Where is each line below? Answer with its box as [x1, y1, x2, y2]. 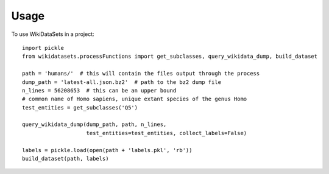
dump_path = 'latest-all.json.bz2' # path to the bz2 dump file [22, 78, 222, 85]
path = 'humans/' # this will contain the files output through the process [22, 70, 260, 77]
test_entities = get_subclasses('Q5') [22, 104, 138, 111]
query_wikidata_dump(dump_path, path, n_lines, [22, 121, 167, 128]
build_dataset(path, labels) [22, 155, 109, 162]
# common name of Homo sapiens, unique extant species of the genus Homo [22, 96, 247, 103]
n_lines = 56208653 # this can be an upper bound [22, 87, 177, 94]
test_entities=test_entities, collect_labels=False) [86, 130, 247, 136]
